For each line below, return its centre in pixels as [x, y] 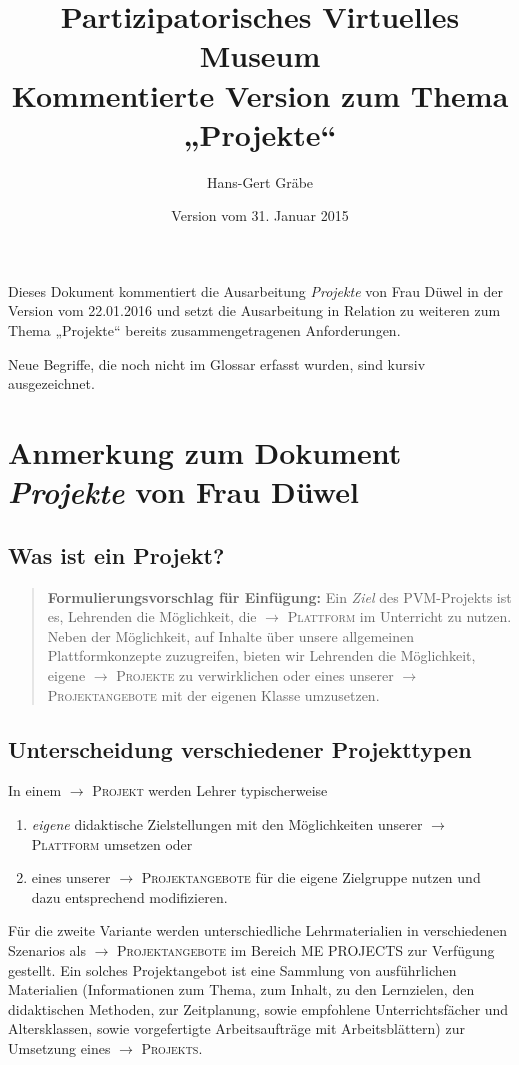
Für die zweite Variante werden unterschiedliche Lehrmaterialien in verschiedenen [258, 930]
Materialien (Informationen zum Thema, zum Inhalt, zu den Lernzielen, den [241, 989]
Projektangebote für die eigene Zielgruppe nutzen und [311, 877]
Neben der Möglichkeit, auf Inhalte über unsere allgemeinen [230, 635]
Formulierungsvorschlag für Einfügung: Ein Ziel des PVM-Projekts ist [279, 596]
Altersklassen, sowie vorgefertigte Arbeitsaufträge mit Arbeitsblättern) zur [236, 1028]
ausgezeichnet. [51, 383]
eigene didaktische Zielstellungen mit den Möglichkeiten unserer [227, 823]
